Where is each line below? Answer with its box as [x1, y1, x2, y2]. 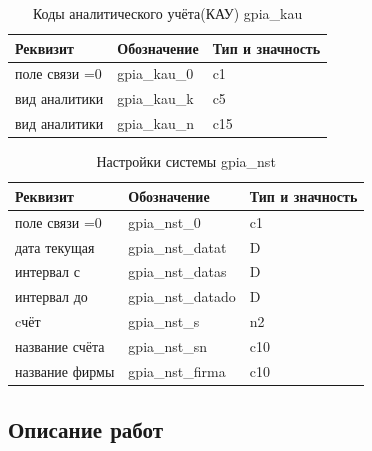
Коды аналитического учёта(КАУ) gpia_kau [32, 3, 303, 23]
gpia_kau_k [117, 88, 194, 109]
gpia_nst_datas [128, 261, 227, 282]
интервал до [15, 286, 88, 307]
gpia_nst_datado [128, 286, 236, 307]
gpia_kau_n [117, 113, 194, 134]
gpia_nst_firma [128, 360, 226, 381]
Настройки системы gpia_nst [96, 151, 276, 172]
